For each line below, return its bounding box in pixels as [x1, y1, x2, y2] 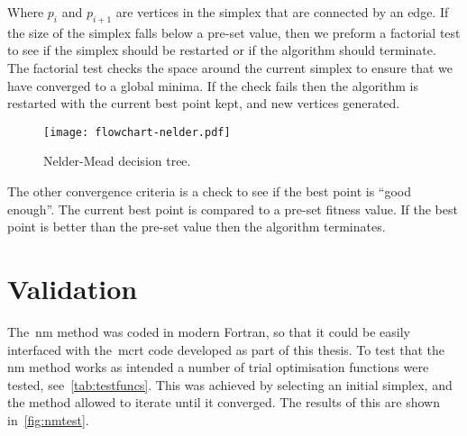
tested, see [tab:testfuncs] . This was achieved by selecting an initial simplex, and [7, 375, 453, 394]
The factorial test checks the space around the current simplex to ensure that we [7, 58, 453, 77]
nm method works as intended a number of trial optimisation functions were [7, 358, 429, 377]
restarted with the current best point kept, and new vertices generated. [7, 94, 400, 113]
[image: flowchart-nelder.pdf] [43, 125, 231, 139]
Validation [7, 269, 138, 306]
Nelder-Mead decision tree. [43, 151, 191, 170]
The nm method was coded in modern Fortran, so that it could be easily [7, 322, 410, 341]
